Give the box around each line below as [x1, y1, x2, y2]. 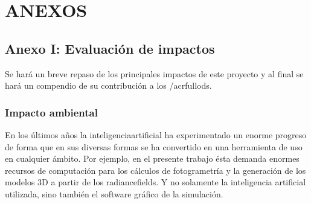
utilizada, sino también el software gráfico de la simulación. [5, 187, 223, 200]
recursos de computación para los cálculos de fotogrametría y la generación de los [5, 164, 306, 176]
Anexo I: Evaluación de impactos [5, 39, 215, 57]
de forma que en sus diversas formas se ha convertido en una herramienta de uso [5, 140, 303, 153]
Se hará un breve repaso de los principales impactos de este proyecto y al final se [5, 67, 304, 80]
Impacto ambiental [5, 104, 98, 120]
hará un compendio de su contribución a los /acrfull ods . [5, 79, 212, 92]
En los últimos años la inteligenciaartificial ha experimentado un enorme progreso [5, 128, 307, 141]
